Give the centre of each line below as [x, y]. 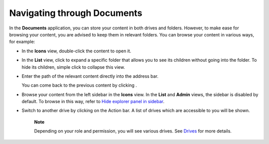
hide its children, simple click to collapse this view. [73, 67]
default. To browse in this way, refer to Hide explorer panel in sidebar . [93, 102]
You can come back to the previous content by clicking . [79, 85]
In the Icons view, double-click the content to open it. [76, 51]
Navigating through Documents [76, 13]
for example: [22, 42]
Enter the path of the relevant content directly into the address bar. [90, 76]
